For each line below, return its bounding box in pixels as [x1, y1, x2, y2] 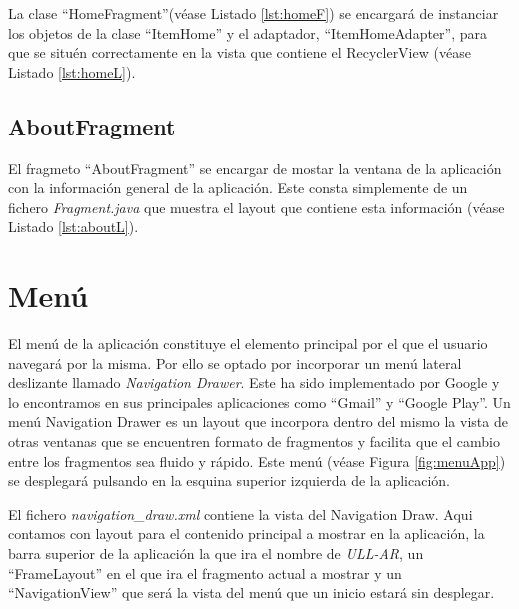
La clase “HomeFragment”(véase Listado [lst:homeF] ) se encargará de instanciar [8, 3, 499, 23]
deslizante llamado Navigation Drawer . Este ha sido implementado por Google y [8, 372, 500, 393]
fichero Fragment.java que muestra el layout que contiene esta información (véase [8, 196, 505, 217]
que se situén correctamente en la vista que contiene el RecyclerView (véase [8, 42, 471, 63]
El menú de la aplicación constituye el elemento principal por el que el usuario [8, 333, 488, 354]
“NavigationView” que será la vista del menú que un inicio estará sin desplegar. [8, 582, 495, 603]
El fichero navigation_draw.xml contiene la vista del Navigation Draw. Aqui [8, 503, 473, 524]
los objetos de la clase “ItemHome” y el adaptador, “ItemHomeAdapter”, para [8, 22, 488, 43]
